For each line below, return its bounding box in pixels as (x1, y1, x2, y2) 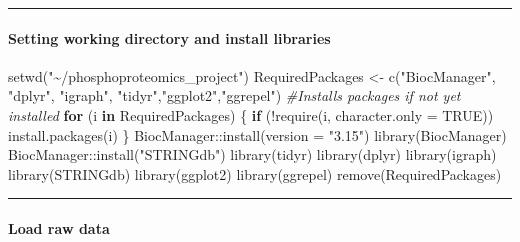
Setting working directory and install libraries (8, 27, 331, 48)
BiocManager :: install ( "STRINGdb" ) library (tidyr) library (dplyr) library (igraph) (8, 144, 497, 165)
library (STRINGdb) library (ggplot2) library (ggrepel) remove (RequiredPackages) (8, 163, 502, 184)
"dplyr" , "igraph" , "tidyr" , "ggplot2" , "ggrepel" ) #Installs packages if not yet (8, 85, 461, 106)
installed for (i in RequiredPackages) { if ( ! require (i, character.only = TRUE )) (8, 104, 494, 125)
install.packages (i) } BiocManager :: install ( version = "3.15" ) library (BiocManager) (8, 124, 507, 145)
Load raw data (8, 217, 110, 238)
